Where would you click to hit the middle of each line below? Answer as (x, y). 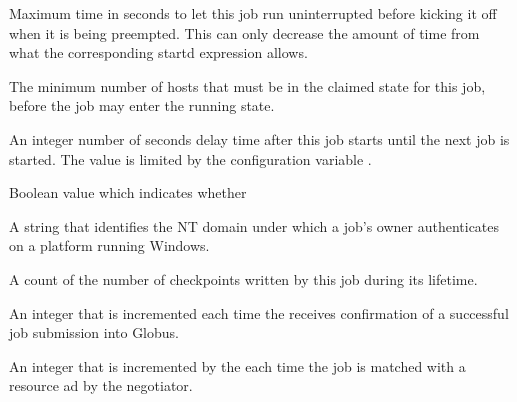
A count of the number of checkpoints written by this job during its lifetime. (243, 278)
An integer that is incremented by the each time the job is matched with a (237, 365)
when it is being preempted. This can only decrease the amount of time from (244, 32)
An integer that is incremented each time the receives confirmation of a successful (259, 312)
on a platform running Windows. (109, 245)
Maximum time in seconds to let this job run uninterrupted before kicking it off (253, 13)
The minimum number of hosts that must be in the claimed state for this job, (247, 85)
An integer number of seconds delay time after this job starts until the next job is (259, 138)
